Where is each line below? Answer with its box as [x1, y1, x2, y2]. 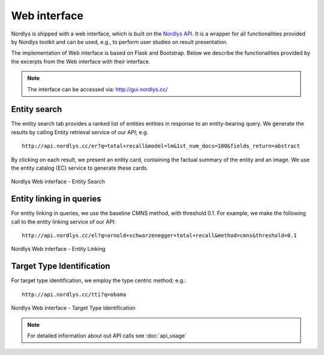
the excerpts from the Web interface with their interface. [11, 58, 151, 65]
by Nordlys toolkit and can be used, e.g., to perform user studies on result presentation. [11, 38, 228, 45]
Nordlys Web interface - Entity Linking [11, 245, 106, 253]
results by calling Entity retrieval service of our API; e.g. [11, 128, 149, 135]
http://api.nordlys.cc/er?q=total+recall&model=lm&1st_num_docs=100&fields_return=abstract [22, 143, 300, 150]
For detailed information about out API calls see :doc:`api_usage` [27, 332, 187, 339]
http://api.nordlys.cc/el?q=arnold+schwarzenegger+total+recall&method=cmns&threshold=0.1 [22, 232, 297, 239]
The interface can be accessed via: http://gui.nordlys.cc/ [27, 85, 168, 93]
